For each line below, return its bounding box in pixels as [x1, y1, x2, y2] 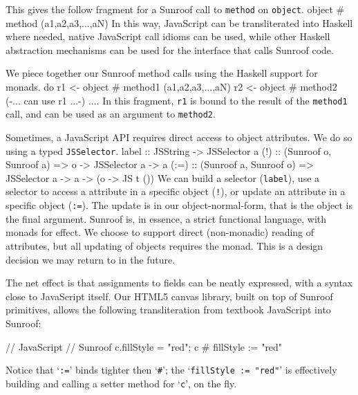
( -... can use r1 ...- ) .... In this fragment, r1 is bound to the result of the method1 [6, 93, 348, 107]
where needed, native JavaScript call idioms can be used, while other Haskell [6, 29, 330, 44]
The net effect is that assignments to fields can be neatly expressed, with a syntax [6, 275, 353, 290]
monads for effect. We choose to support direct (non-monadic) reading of [6, 225, 314, 239]
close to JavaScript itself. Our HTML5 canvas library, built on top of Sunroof [6, 288, 333, 303]
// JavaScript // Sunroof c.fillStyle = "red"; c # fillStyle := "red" [6, 339, 283, 353]
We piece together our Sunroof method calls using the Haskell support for [6, 66, 318, 80]
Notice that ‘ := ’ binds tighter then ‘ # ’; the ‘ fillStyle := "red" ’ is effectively [6, 362, 337, 377]
